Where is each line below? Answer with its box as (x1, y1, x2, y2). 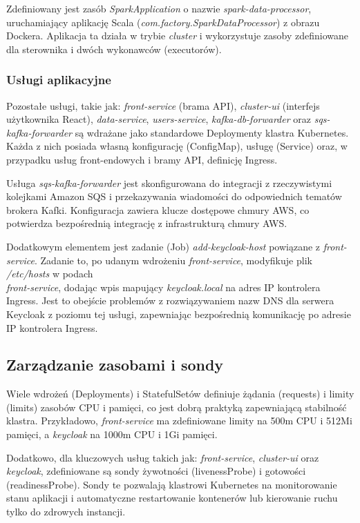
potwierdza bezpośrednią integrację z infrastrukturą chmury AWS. (6, 216, 287, 230)
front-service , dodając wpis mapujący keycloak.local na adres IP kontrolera (6, 279, 321, 294)
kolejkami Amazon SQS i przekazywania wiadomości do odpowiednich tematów (6, 189, 342, 204)
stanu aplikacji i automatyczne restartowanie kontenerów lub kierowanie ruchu (6, 491, 338, 505)
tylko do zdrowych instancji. (6, 504, 126, 519)
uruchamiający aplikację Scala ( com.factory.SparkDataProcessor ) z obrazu (6, 14, 320, 29)
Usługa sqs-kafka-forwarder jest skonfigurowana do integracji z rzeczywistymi (6, 175, 332, 190)
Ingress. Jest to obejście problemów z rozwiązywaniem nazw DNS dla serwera (6, 293, 334, 308)
